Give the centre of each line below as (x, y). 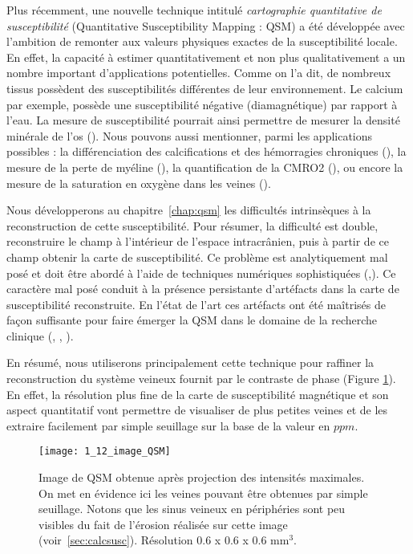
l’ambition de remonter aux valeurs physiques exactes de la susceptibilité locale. (202, 41)
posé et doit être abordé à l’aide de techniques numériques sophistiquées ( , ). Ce (201, 273)
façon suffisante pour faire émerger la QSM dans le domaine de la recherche (192, 320)
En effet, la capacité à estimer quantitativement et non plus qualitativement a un (206, 57)
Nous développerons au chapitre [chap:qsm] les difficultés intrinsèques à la (189, 210)
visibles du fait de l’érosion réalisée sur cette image (163, 524)
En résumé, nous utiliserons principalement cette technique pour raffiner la (190, 363)
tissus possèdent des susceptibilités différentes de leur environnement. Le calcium (205, 88)
